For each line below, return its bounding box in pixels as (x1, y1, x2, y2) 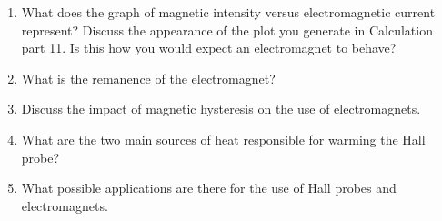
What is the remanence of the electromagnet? (21, 68, 276, 87)
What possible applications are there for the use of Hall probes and (21, 178, 397, 197)
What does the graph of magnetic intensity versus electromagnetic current (21, 3, 436, 21)
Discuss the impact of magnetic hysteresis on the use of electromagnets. (21, 99, 421, 118)
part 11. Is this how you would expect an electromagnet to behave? (21, 38, 397, 57)
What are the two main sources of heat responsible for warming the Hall (21, 129, 426, 148)
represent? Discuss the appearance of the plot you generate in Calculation (21, 20, 433, 39)
